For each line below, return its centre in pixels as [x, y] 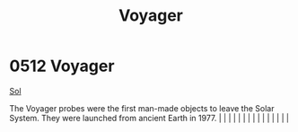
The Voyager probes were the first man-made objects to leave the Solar [142, 108]
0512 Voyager [62, 66]
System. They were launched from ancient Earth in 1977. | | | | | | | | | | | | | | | [149, 118]
